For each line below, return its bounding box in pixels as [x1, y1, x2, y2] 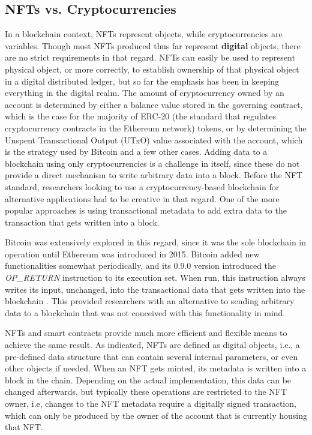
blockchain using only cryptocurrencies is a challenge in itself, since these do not [5, 157, 300, 169]
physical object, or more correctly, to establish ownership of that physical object [5, 62, 299, 75]
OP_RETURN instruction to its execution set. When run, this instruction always [5, 271, 305, 284]
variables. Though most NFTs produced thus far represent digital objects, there [5, 39, 301, 52]
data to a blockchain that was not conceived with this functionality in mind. [5, 306, 286, 319]
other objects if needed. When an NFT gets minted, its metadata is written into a [5, 362, 307, 374]
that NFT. [5, 421, 43, 433]
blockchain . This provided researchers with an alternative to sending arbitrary [5, 295, 295, 307]
